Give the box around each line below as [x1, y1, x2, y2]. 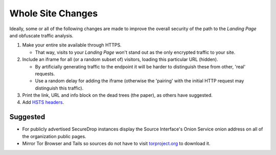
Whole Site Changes [9, 8, 98, 19]
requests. [35, 71, 55, 77]
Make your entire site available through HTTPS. [22, 42, 122, 48]
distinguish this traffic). [35, 85, 84, 91]
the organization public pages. [22, 133, 86, 139]
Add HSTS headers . [22, 99, 64, 105]
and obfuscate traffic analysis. [9, 32, 74, 38]
